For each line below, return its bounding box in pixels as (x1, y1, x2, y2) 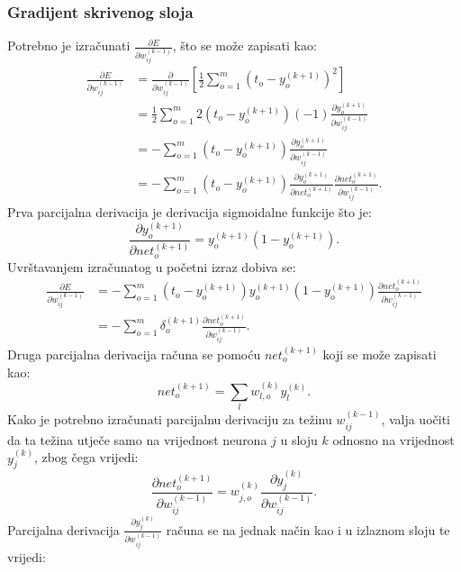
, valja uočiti (381, 410, 450, 429)
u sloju (280, 430, 318, 449)
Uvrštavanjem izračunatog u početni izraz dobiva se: (7, 257, 296, 276)
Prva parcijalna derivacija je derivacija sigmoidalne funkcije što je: (7, 203, 372, 222)
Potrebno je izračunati (7, 36, 131, 55)
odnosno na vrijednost (332, 430, 455, 449)
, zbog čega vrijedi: (33, 448, 139, 467)
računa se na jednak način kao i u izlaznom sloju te (166, 520, 450, 539)
